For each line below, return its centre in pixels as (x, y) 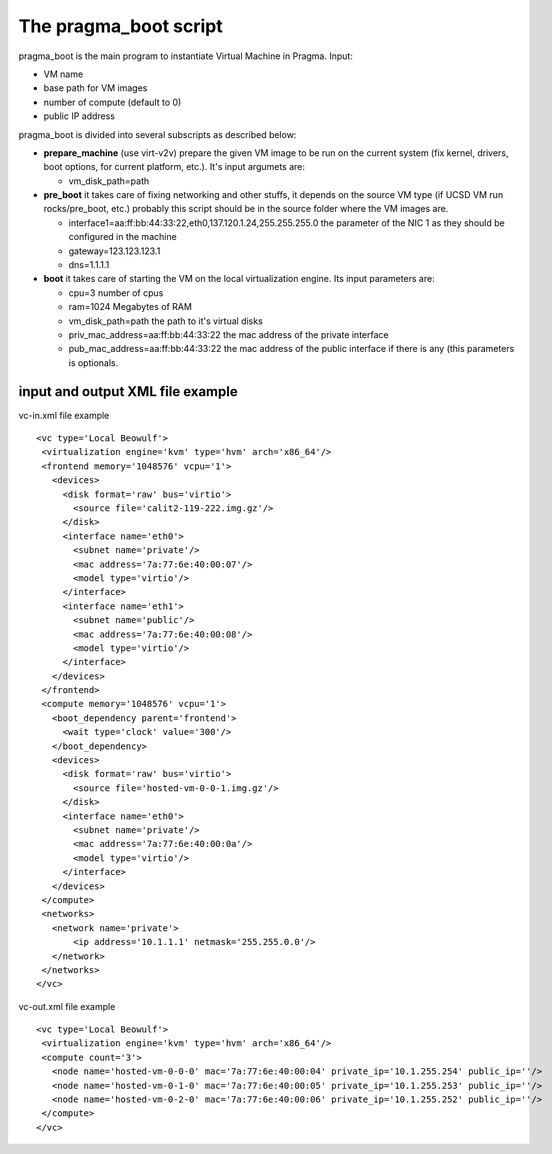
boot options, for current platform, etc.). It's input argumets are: (174, 167)
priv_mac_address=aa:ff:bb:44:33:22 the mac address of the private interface (228, 334)
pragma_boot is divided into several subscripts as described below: (157, 134)
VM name (63, 74)
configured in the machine (122, 237)
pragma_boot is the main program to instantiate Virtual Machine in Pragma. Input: (186, 56)
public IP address (79, 116)
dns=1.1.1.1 (89, 265)
